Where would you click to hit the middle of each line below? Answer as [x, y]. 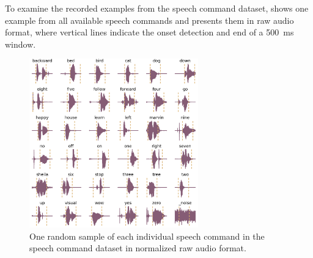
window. [20, 44]
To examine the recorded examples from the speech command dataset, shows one [157, 8]
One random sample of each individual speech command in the [147, 236]
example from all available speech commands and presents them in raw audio [149, 20]
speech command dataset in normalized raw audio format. [138, 248]
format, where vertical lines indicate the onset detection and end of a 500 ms [149, 32]
